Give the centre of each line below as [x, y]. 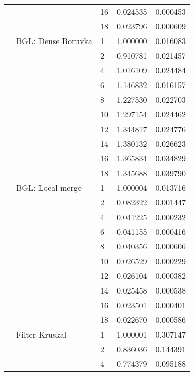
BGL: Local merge [49, 187]
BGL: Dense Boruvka [54, 41]
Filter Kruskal [42, 334]
